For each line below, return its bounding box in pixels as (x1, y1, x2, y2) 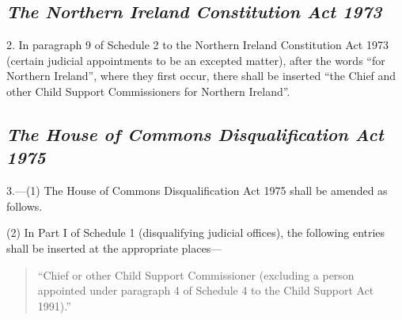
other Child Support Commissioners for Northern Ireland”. (6, 82, 290, 99)
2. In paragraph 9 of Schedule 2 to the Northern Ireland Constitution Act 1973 (6, 36, 389, 53)
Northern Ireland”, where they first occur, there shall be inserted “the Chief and (6, 67, 396, 84)
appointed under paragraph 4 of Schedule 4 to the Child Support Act (37, 282, 374, 299)
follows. (6, 197, 43, 214)
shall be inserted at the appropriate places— (6, 239, 222, 256)
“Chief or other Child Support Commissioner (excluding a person (37, 266, 355, 283)
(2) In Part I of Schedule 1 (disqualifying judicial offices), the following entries (6, 224, 385, 241)
